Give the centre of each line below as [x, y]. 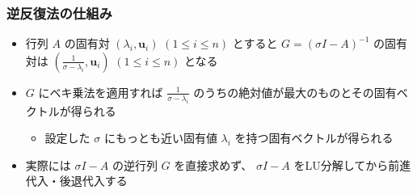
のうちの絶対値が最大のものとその [284, 92]
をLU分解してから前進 [352, 164]
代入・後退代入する [76, 181]
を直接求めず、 [213, 164]
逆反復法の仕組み [59, 13]
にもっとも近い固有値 [160, 138]
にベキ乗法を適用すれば [101, 92]
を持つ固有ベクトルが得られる [314, 138]
